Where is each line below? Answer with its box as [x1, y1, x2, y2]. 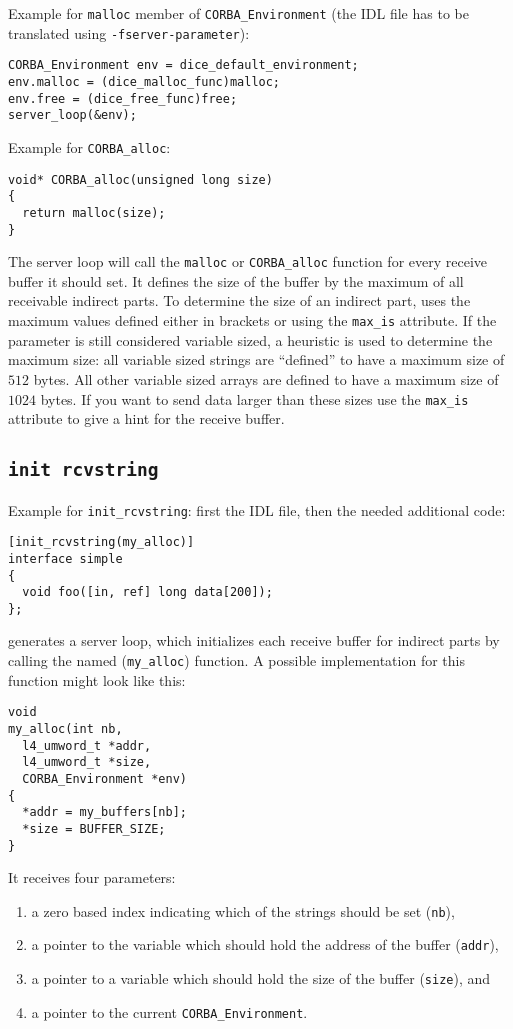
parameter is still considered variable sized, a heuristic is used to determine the [8, 329, 493, 350]
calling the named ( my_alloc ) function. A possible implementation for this [8, 650, 465, 671]
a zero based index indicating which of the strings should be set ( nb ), [31, 900, 455, 921]
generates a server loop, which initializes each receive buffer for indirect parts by [8, 630, 500, 651]
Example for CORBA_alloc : [8, 136, 171, 157]
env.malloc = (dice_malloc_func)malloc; [8, 74, 281, 89]
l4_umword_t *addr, [22, 738, 152, 753]
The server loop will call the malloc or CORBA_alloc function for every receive [8, 251, 487, 272]
